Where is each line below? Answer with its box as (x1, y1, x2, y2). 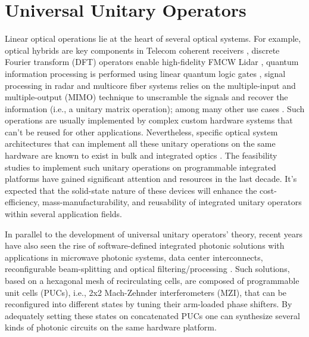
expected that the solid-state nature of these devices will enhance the (5, 184, 257, 196)
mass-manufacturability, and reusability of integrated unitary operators (42, 196, 302, 208)
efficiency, (5, 196, 40, 208)
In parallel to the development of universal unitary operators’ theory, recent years (5, 227, 302, 240)
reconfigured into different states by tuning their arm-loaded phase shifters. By (5, 298, 292, 310)
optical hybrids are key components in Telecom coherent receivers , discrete (5, 44, 280, 56)
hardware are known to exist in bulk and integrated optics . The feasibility (5, 149, 277, 162)
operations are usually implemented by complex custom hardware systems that (5, 114, 293, 126)
